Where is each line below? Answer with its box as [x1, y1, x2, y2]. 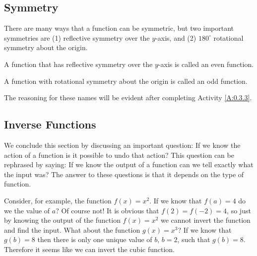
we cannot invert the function [160, 215, 251, 225]
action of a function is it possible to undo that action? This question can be [4, 149, 234, 160]
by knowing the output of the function [4, 215, 121, 225]
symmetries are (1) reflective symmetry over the [4, 32, 150, 43]
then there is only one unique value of [37, 234, 152, 245]
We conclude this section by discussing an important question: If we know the [4, 139, 241, 150]
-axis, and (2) [155, 32, 196, 43]
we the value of [4, 205, 50, 215]
